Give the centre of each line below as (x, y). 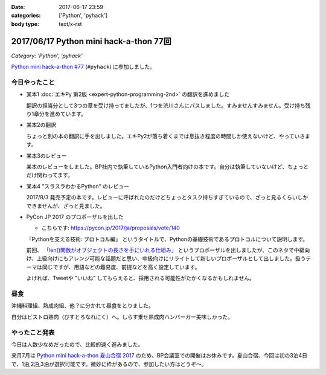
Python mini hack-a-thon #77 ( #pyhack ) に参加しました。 (83, 67)
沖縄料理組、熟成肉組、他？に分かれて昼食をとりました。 (82, 306)
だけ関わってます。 (50, 175)
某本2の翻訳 (41, 125)
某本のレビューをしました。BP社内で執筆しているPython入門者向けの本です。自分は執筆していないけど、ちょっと (168, 167)
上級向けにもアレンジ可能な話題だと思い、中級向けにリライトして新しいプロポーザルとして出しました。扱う (171, 258)
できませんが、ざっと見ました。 (66, 206)
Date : (18, 7)
